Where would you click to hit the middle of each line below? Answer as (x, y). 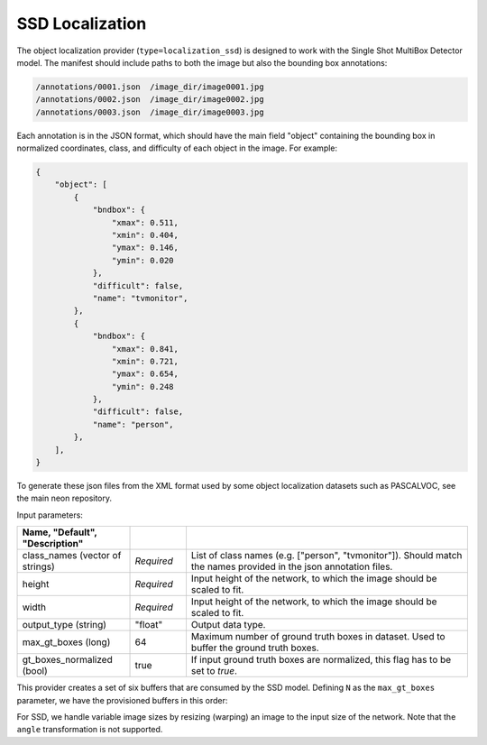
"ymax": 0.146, (145, 248)
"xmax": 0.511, (145, 222)
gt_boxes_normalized (67, 660)
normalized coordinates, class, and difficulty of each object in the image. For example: (177, 148)
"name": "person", (133, 424)
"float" (149, 625)
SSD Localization (82, 23)
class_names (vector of (72, 556)
